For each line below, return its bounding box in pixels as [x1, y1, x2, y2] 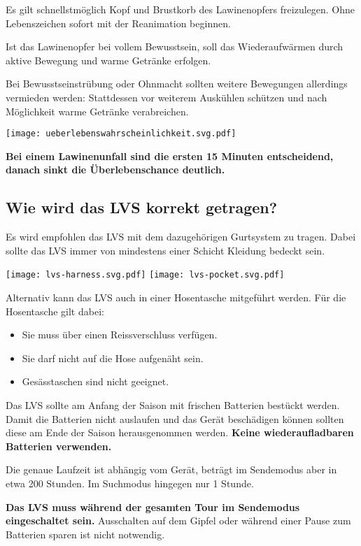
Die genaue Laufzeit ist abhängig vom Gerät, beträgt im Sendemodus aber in [6, 462, 337, 477]
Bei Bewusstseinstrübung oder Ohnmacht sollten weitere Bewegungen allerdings [6, 76, 348, 91]
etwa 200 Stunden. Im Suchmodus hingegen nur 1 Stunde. [6, 475, 254, 490]
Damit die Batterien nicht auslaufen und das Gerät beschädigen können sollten [6, 411, 344, 426]
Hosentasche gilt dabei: [6, 303, 104, 318]
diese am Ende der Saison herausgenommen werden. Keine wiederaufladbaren [6, 425, 354, 440]
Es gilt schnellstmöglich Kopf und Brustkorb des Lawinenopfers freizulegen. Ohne [6, 2, 355, 16]
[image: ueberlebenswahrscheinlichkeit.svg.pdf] [6, 129, 236, 139]
